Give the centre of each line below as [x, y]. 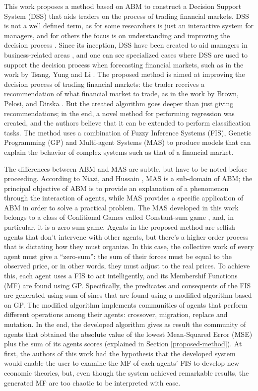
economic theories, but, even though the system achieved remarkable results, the [127, 372]
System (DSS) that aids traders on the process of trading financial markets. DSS [127, 16]
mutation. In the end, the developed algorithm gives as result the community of [125, 324]
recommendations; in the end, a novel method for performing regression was [119, 113]
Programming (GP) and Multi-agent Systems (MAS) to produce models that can [128, 142]
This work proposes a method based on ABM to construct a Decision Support [123, 6]
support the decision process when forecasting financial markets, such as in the [124, 64]
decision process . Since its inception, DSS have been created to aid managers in [126, 45]
